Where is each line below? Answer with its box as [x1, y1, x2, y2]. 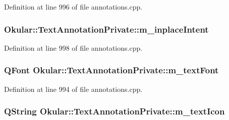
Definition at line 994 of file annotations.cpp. [4, 83, 143, 94]
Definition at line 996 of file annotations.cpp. [4, 2, 143, 12]
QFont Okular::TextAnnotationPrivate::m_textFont [4, 64, 219, 76]
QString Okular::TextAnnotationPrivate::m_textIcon [4, 105, 225, 117]
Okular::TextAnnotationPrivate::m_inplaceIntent [4, 23, 209, 35]
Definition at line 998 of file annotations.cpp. [4, 42, 143, 53]
